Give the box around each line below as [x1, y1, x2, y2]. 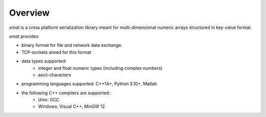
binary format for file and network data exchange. [21, 42, 123, 48]
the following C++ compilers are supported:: [21, 90, 112, 95]
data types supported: [21, 58, 66, 64]
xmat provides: [9, 33, 40, 39]
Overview [9, 7, 50, 18]
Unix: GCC [38, 97, 60, 103]
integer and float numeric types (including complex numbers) [38, 65, 163, 71]
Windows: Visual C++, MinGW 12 [38, 103, 105, 110]
